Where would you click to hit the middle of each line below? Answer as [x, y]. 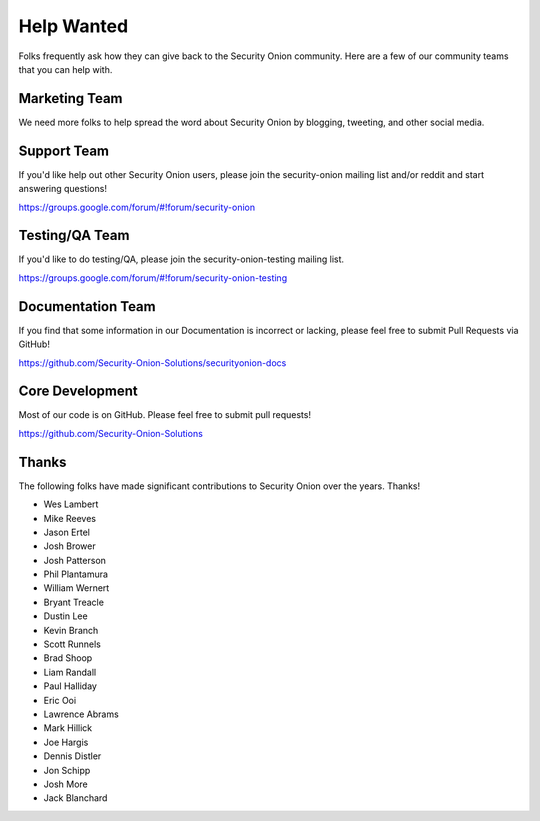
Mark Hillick [68, 728]
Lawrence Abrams [81, 714]
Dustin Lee [66, 616]
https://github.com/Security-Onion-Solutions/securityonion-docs [152, 362]
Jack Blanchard [75, 798]
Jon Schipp [67, 770]
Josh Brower [69, 546]
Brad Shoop [68, 658]
